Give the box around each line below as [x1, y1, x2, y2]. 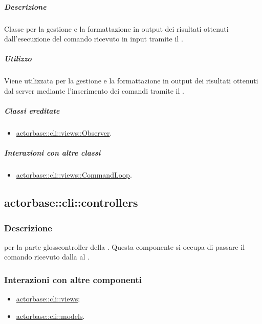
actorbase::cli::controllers [4, 195, 138, 210]
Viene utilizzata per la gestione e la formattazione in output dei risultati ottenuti [4, 75, 258, 86]
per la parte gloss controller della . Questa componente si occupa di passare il [4, 241, 245, 252]
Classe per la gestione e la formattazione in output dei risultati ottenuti [4, 23, 229, 34]
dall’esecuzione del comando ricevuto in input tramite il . [4, 33, 183, 44]
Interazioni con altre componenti [4, 273, 142, 286]
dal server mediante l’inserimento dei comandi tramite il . [4, 85, 184, 96]
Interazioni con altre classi [4, 147, 101, 158]
